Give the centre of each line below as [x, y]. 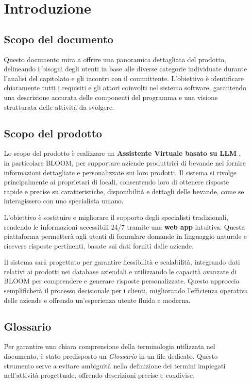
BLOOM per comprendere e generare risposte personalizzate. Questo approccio [122, 281]
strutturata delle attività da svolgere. [59, 107]
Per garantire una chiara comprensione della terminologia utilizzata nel [109, 346]
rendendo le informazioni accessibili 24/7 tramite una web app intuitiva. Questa [125, 226]
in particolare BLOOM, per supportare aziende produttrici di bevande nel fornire [125, 162]
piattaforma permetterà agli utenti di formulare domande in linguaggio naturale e [126, 236]
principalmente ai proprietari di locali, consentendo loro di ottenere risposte [117, 182]
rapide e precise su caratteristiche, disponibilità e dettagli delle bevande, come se [124, 191]
